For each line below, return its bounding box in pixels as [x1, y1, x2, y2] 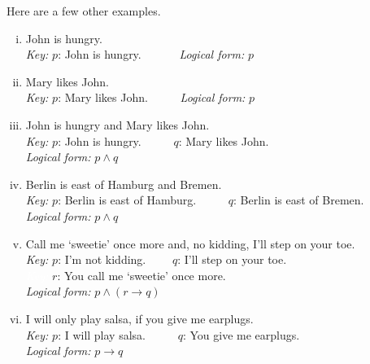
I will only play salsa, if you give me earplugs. [25, 309, 254, 327]
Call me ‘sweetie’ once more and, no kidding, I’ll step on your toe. [25, 235, 355, 252]
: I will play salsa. [58, 326, 146, 343]
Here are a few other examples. [7, 2, 161, 19]
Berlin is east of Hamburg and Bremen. [25, 175, 222, 192]
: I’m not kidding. [58, 251, 146, 268]
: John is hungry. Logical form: [58, 46, 245, 63]
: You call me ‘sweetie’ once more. [57, 266, 226, 283]
